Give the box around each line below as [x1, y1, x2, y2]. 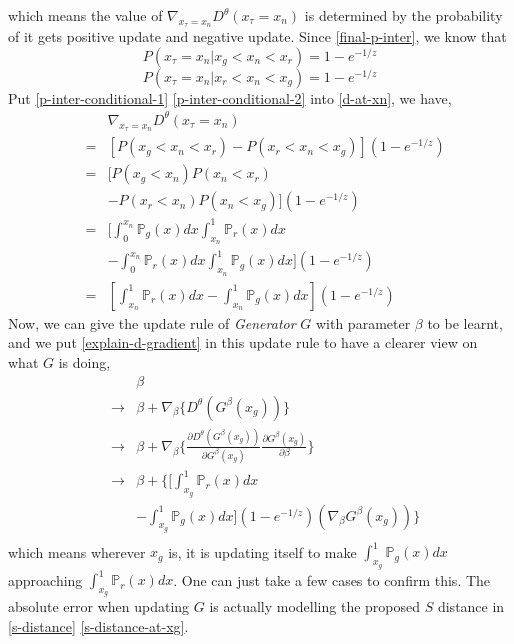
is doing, [58, 351, 111, 372]
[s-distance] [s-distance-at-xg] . [8, 615, 189, 636]
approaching [8, 569, 83, 590]
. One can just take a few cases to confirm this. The [173, 569, 491, 590]
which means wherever [8, 541, 146, 562]
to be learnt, [427, 312, 503, 333]
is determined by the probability [304, 5, 503, 25]
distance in [437, 596, 505, 617]
